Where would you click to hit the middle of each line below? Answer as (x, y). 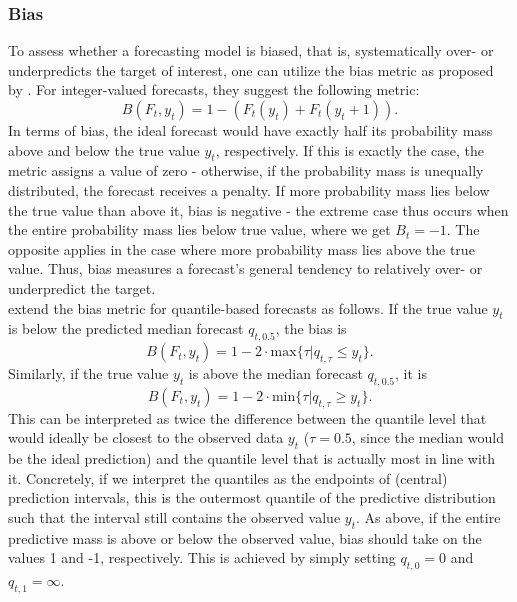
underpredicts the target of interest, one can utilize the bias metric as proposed (251, 69)
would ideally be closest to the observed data (146, 437)
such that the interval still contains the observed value (174, 516)
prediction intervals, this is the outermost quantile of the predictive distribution (252, 497)
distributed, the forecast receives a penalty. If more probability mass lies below (249, 189)
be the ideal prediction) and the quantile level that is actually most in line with (252, 457)
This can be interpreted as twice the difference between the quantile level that (247, 417)
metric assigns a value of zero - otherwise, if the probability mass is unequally (246, 170)
